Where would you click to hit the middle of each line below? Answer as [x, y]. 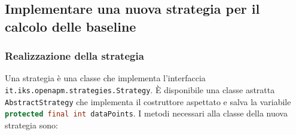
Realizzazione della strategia [74, 56]
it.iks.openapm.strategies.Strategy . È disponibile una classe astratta [140, 89]
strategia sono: [31, 125]
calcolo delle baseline [71, 26]
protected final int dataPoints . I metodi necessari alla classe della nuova [146, 113]
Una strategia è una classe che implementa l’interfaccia [105, 78]
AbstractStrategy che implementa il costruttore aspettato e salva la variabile [148, 101]
